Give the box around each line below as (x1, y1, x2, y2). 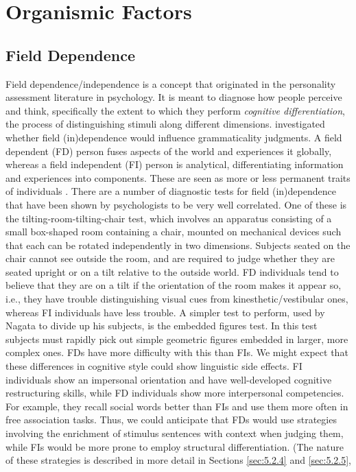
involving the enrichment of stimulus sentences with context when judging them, (5, 426, 344, 440)
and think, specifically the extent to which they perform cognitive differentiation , (5, 103, 346, 117)
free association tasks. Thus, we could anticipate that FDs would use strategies (5, 412, 337, 427)
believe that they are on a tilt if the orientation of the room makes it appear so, (5, 278, 342, 292)
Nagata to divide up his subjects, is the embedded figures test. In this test (5, 318, 318, 333)
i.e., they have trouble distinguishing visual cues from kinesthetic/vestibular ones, (5, 292, 348, 306)
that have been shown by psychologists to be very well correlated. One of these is (5, 197, 347, 211)
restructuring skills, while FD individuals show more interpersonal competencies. (5, 386, 344, 400)
